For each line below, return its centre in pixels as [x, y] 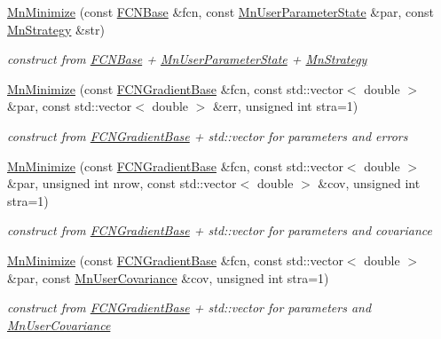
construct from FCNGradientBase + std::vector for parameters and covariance [220, 230]
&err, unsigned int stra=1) [286, 106]
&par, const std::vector [70, 106]
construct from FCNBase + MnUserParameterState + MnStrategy [187, 59]
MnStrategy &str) [56, 29]
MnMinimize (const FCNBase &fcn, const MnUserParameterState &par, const [221, 12]
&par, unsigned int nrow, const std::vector [122, 183]
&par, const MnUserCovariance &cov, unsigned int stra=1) [168, 277]
